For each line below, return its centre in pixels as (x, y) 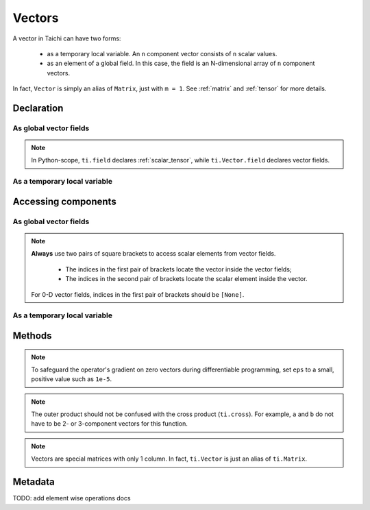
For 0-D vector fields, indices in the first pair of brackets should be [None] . (138, 294)
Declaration (38, 108)
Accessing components (64, 201)
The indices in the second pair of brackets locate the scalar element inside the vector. (186, 279)
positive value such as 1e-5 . (72, 379)
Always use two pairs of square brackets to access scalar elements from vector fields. (153, 254)
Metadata (34, 482)
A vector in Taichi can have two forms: (67, 38)
